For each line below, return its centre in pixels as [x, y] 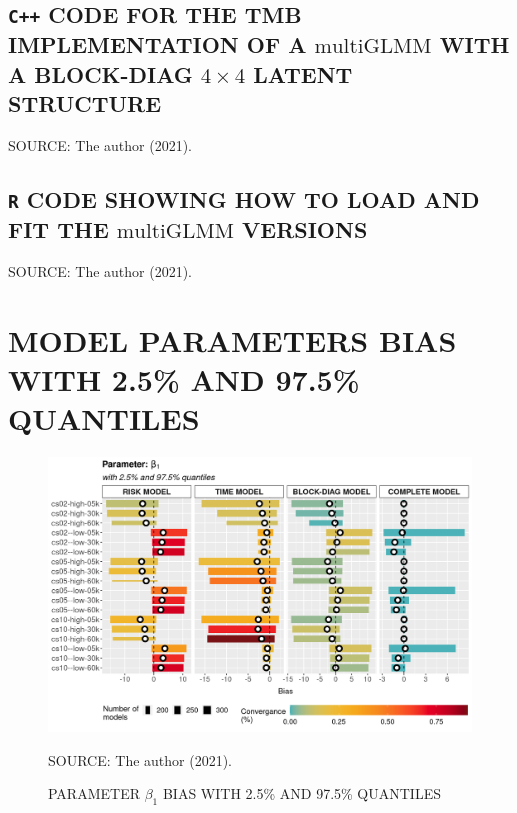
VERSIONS [305, 228]
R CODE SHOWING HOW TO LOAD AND [244, 198]
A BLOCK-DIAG [100, 73]
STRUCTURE [85, 103]
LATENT [303, 73]
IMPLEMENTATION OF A [157, 44]
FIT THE [58, 228]
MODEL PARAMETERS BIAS [232, 339]
